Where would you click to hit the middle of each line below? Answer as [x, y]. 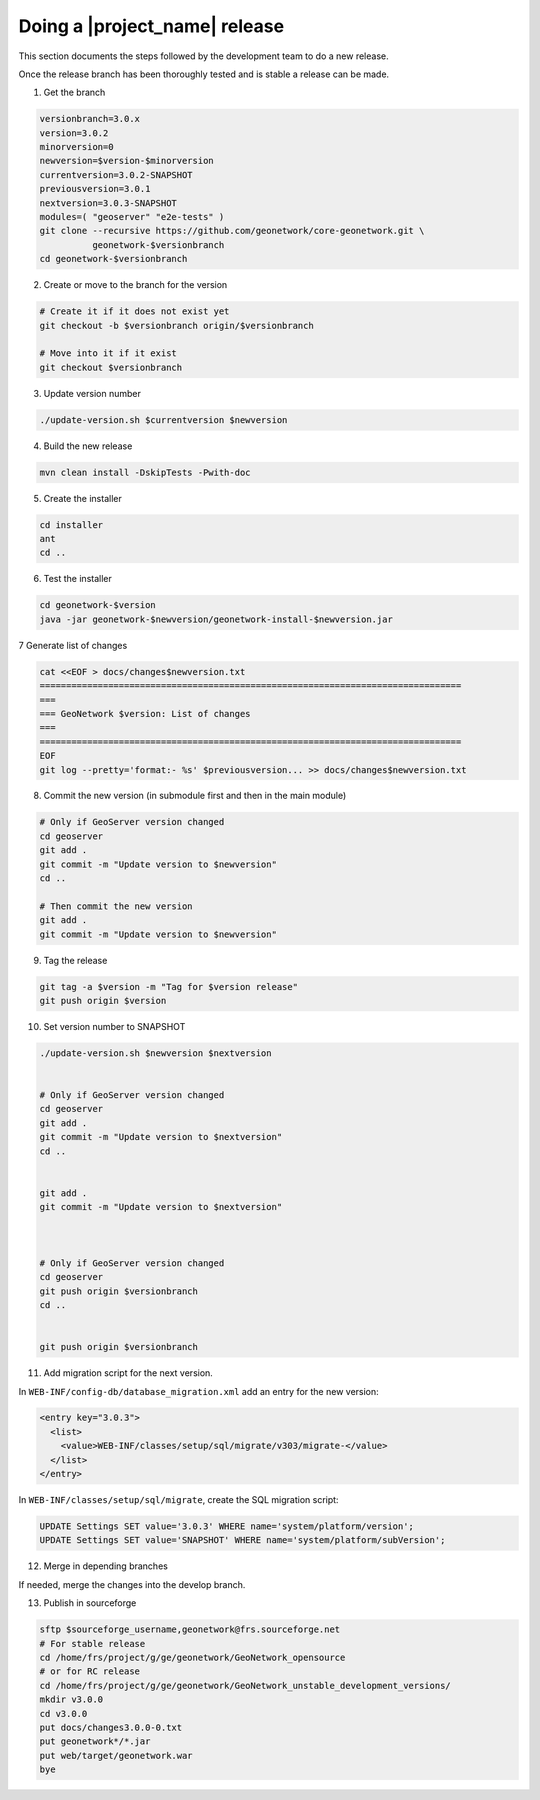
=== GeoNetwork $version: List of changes [145, 713]
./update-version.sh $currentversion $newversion [163, 419]
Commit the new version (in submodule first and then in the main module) [195, 796]
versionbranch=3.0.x [89, 119]
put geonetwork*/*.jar [95, 1741]
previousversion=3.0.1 [95, 189]
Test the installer [77, 579]
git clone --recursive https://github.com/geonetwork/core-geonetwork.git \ [232, 231]
